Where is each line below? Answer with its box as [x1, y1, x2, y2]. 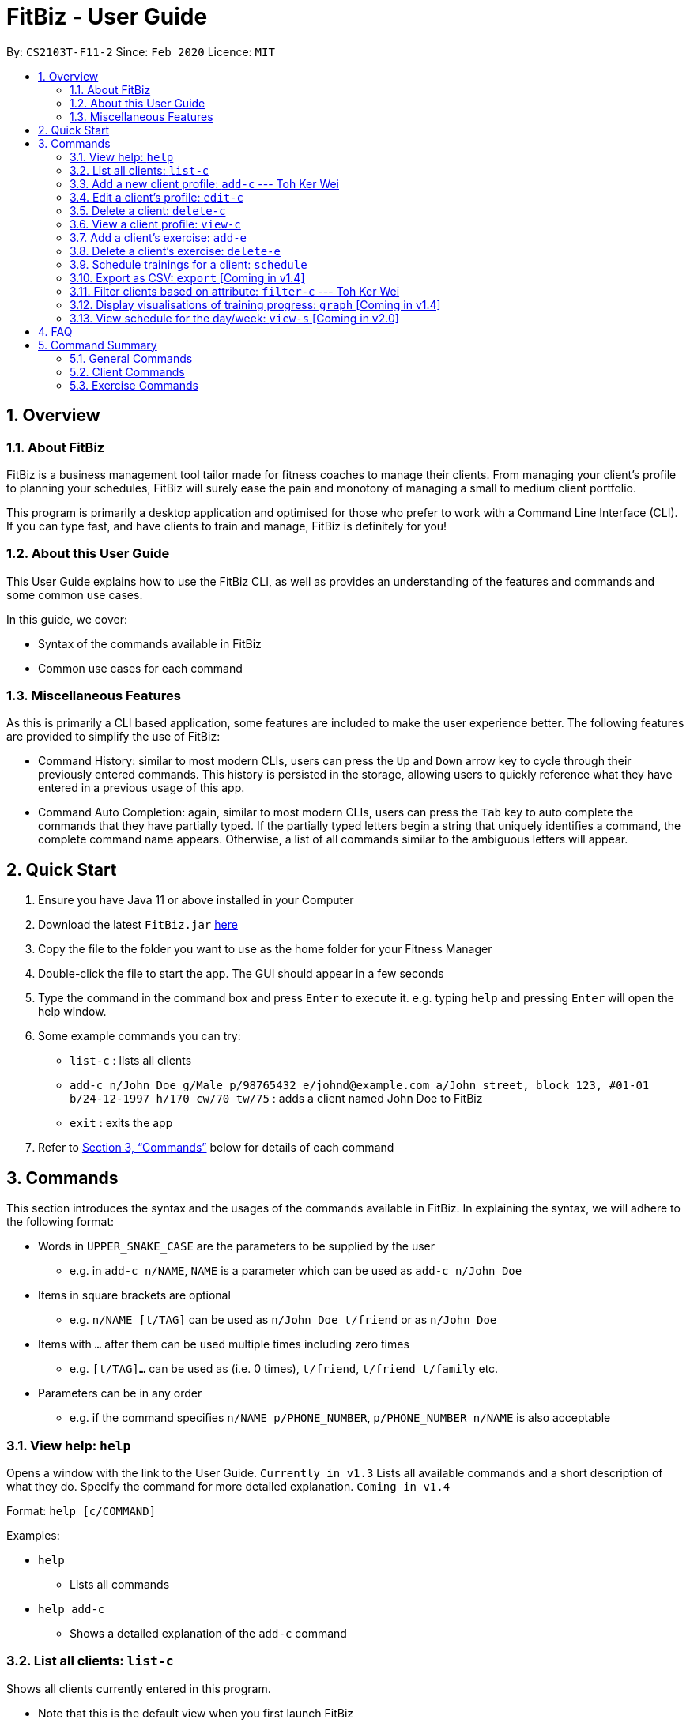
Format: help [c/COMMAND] [6, 1503, 156, 1518]
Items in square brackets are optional [38, 1288, 231, 1303]
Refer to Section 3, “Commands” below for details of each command [38, 1140, 394, 1155]
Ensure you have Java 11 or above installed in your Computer [38, 893, 354, 907]
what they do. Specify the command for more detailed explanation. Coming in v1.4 [6, 1479, 451, 1493]
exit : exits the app [70, 1116, 173, 1130]
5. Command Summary [38, 337, 157, 352]
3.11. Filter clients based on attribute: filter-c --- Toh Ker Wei [70, 284, 400, 298]
